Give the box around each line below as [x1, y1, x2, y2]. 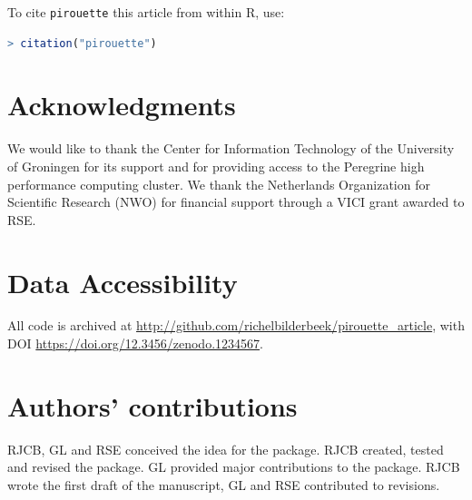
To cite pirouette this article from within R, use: [7, 3, 285, 21]
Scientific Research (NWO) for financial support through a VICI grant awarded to [7, 192, 465, 211]
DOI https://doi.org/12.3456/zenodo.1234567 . [7, 334, 263, 353]
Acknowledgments [7, 86, 236, 123]
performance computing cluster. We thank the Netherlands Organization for [7, 174, 430, 193]
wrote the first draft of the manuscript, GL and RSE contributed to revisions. [7, 475, 440, 494]
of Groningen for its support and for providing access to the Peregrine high [7, 156, 425, 175]
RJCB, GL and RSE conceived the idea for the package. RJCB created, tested [7, 439, 444, 458]
